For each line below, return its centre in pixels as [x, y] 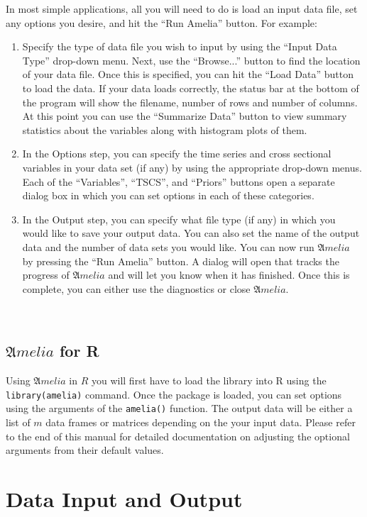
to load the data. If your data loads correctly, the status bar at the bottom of [191, 88]
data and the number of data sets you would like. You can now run [168, 246]
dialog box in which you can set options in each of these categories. [168, 195]
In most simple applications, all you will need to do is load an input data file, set [182, 9]
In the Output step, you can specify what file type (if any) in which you [179, 219]
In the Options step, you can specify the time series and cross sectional [177, 154]
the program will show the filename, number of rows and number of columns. [190, 102]
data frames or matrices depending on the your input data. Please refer [201, 422]
